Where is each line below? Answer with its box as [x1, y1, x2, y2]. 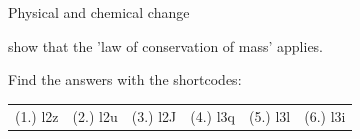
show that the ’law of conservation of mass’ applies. [8, 35, 324, 56]
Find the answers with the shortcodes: [8, 69, 242, 90]
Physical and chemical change [8, 2, 190, 22]
